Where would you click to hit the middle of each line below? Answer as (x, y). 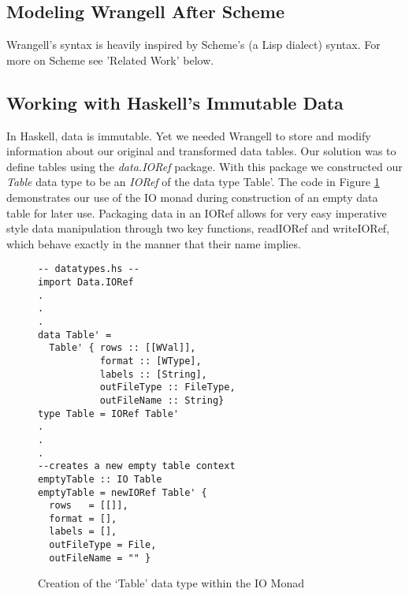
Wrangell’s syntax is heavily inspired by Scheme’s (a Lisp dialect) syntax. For (193, 45)
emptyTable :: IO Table (100, 479)
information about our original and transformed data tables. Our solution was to (201, 151)
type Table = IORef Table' (108, 413)
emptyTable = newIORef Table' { (123, 492)
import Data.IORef (86, 282)
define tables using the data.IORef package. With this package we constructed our (204, 166)
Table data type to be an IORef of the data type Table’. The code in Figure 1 (193, 182)
